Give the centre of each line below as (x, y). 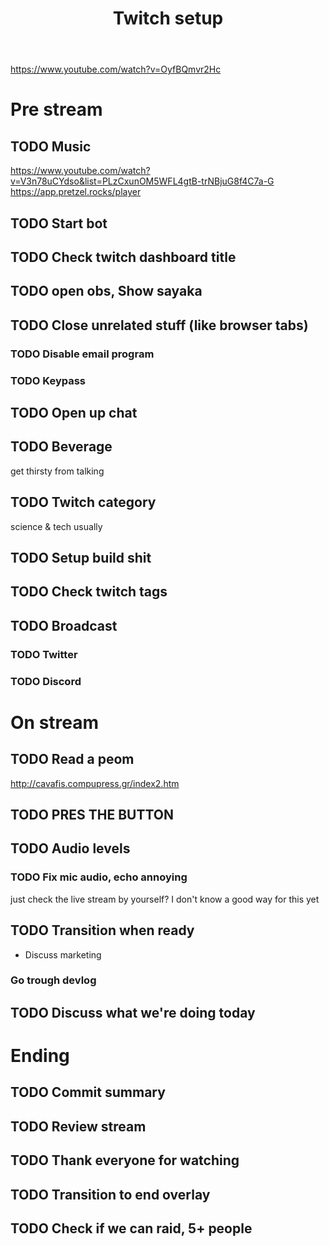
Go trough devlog (53, 980)
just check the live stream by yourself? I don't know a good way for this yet (165, 899)
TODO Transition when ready (102, 930)
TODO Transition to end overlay (110, 1194)
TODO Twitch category (83, 502)
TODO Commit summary (88, 1092)
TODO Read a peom (72, 759)
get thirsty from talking (57, 471)
